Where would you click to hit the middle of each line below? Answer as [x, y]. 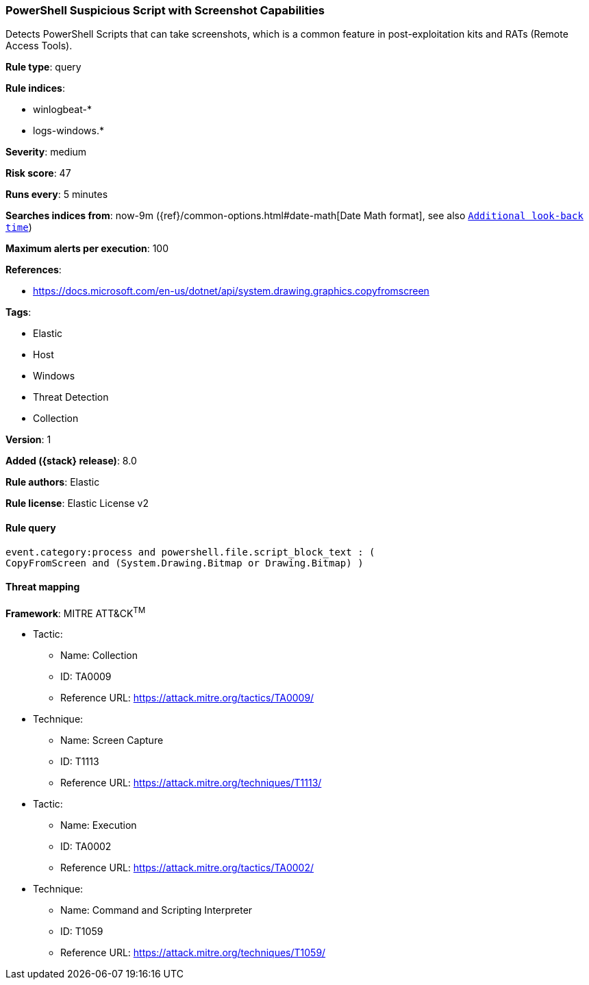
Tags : [18, 312]
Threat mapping [43, 587]
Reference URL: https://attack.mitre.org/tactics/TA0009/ [187, 698]
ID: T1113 [80, 762]
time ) [19, 227]
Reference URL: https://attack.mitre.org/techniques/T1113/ [191, 783]
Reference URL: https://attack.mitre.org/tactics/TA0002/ [187, 868]
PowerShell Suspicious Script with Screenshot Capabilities [165, 10]
